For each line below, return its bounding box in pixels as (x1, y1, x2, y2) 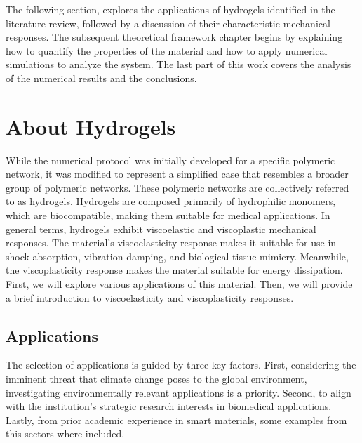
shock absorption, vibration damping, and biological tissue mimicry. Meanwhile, (6, 249, 349, 263)
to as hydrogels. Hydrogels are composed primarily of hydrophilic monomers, (6, 194, 336, 209)
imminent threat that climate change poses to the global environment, (6, 371, 307, 386)
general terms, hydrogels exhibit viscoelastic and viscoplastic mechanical (6, 221, 316, 236)
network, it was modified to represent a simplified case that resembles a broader (6, 166, 349, 181)
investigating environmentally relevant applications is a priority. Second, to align (6, 385, 351, 399)
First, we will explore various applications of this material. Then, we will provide (6, 277, 353, 291)
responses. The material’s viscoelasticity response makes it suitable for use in (6, 235, 337, 250)
